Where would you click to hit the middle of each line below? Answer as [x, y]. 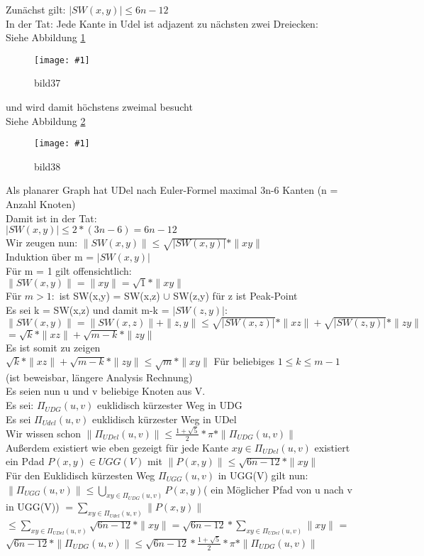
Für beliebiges [244, 361]
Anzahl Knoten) [41, 204]
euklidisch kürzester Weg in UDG [170, 405]
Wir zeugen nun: [42, 242]
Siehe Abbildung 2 [46, 120]
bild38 [48, 166]
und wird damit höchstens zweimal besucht [99, 107]
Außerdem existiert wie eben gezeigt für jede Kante [117, 447]
